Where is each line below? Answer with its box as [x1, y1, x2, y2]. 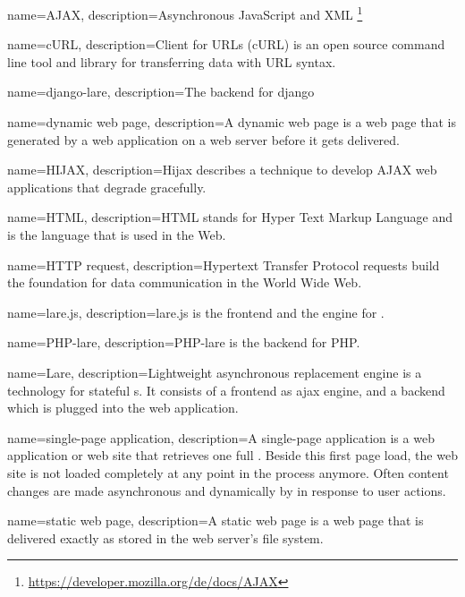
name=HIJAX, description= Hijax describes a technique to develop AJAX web [7, 160, 437, 179]
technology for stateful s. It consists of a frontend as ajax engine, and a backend [7, 380, 445, 399]
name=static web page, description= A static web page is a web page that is [7, 511, 424, 530]
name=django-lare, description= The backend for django [7, 82, 315, 101]
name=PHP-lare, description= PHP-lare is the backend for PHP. [7, 333, 360, 352]
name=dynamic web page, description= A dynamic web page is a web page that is [7, 113, 456, 132]
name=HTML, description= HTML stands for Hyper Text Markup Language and [7, 208, 453, 226]
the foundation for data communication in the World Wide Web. [7, 273, 362, 292]
